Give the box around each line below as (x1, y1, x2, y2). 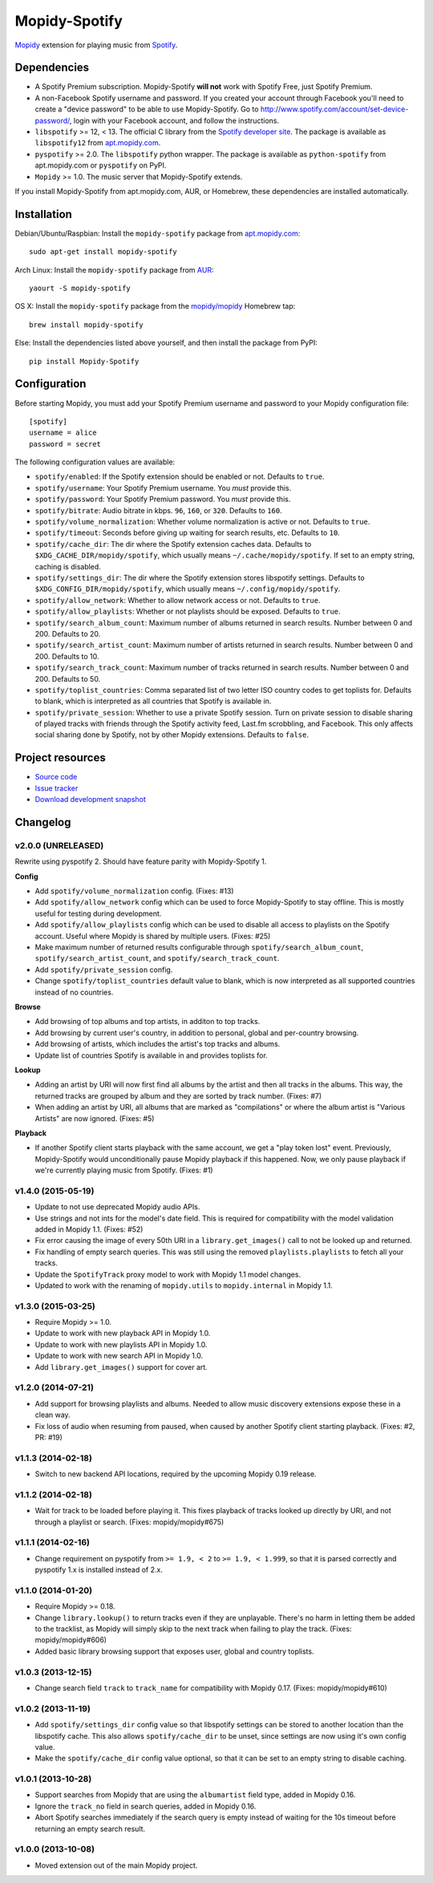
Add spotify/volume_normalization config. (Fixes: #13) (34, 886, 234, 896)
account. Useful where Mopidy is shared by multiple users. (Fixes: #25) (34, 931, 271, 941)
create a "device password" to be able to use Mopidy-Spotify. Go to (34, 104, 259, 114)
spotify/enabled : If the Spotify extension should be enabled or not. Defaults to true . (34, 472, 325, 481)
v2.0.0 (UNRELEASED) (14, 840, 104, 851)
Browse (14, 1002, 42, 1011)
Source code (34, 772, 78, 782)
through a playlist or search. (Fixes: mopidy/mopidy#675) (34, 1517, 225, 1527)
